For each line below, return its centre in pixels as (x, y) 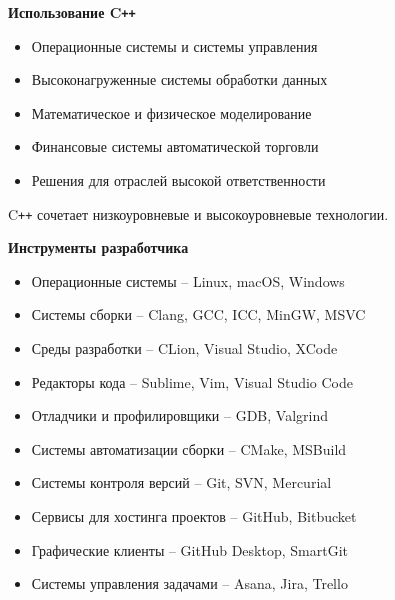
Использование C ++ (72, 12)
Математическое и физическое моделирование (171, 112)
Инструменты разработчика (98, 247)
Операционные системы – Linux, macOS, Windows (188, 280)
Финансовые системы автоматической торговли (175, 146)
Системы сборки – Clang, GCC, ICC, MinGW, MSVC (198, 314)
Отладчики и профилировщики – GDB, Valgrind (180, 415)
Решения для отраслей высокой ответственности (178, 180)
